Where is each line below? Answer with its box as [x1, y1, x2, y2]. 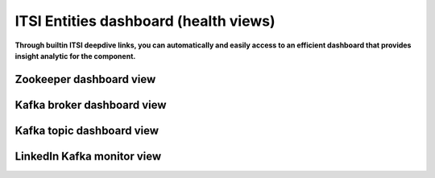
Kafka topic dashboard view [14, 123, 159, 137]
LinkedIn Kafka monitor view [14, 149, 162, 163]
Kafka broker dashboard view [14, 97, 167, 112]
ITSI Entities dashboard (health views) [14, 12, 275, 30]
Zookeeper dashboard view [14, 72, 156, 86]
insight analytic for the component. [14, 51, 136, 60]
